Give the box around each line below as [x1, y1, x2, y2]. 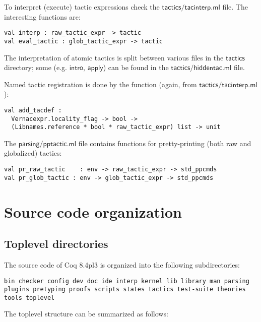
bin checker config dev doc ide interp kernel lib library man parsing [4, 277, 249, 285]
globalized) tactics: [4, 148, 62, 158]
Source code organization [4, 201, 182, 222]
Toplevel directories [4, 236, 108, 251]
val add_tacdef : [4, 106, 62, 114]
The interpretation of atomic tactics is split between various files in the [4, 52, 224, 62]
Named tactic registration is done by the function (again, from [4, 79, 197, 89]
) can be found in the [103, 62, 169, 73]
